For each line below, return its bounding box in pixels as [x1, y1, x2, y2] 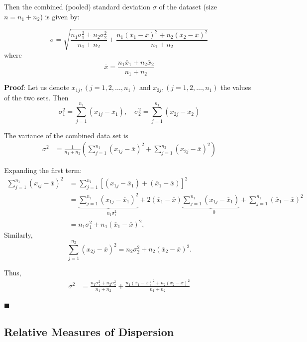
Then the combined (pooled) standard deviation [4, 1, 151, 11]
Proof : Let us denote [4, 82, 70, 92]
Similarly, [4, 230, 33, 240]
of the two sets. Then [4, 92, 69, 102]
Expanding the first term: [4, 165, 82, 175]
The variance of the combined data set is [4, 130, 128, 140]
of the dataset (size [159, 1, 217, 11]
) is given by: [40, 11, 80, 21]
